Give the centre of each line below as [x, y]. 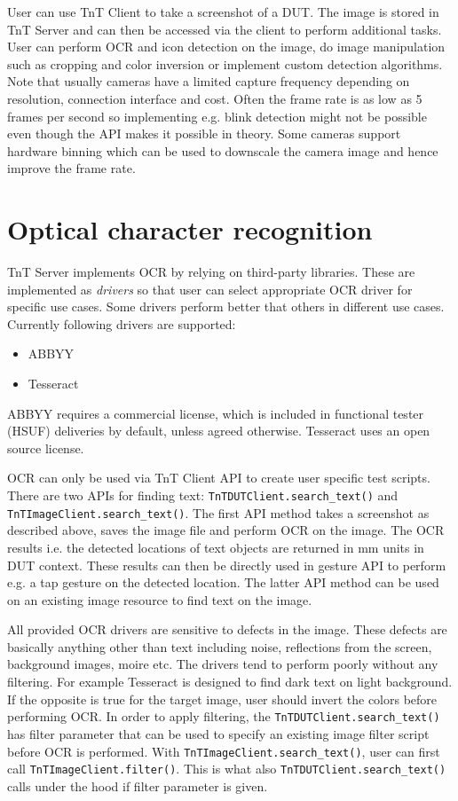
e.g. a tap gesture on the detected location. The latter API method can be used [223, 582]
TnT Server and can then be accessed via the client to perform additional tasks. [225, 29]
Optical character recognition [190, 229]
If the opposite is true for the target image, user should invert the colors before [222, 699]
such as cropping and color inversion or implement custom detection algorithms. [225, 63]
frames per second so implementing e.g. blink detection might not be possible [217, 116]
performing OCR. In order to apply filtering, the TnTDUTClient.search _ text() [224, 716]
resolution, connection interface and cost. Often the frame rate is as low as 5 [215, 98]
